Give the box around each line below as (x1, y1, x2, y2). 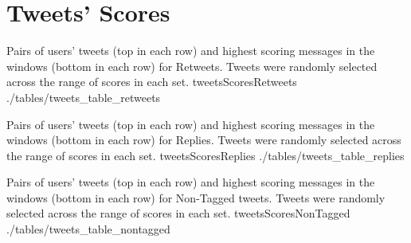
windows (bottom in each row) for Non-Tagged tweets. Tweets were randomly (6, 189, 386, 206)
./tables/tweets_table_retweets (6, 88, 161, 105)
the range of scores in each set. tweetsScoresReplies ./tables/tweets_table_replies (6, 147, 405, 163)
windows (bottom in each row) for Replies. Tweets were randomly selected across (6, 131, 401, 148)
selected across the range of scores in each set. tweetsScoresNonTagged (6, 205, 350, 221)
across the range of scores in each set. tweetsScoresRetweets (6, 73, 297, 90)
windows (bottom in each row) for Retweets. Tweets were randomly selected (6, 57, 378, 74)
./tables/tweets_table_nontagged (6, 221, 170, 237)
